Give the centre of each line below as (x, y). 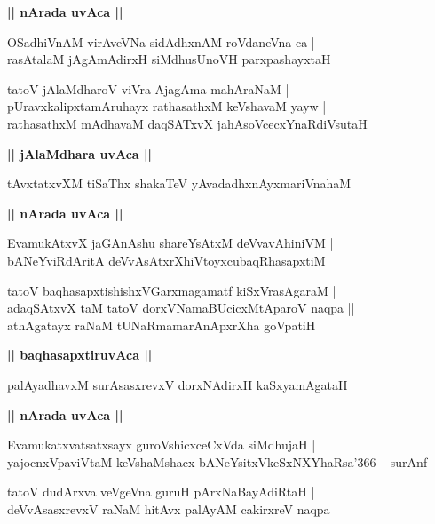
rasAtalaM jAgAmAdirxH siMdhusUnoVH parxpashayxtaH (169, 59)
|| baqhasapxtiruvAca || (80, 355)
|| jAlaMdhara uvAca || (79, 153)
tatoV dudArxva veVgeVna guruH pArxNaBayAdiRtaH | (161, 492)
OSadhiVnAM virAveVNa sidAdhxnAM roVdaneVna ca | (161, 41)
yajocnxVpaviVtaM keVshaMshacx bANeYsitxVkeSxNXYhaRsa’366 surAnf (217, 461)
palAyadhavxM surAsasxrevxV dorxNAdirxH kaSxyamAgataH (178, 384)
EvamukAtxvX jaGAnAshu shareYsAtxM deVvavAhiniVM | (170, 243)
